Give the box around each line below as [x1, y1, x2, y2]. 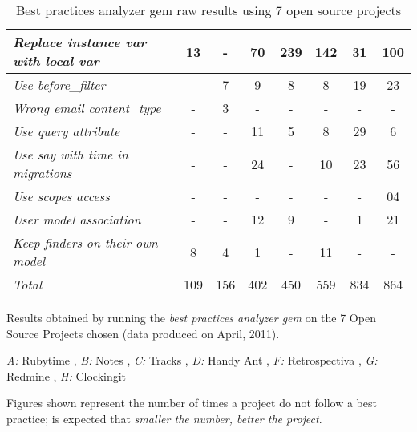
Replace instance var [13, 33, 147, 51]
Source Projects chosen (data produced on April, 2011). [6, 325, 280, 341]
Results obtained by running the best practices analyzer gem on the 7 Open [6, 309, 376, 325]
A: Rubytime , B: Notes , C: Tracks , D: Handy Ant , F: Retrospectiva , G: [6, 352, 378, 369]
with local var [13, 51, 99, 70]
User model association [13, 210, 141, 228]
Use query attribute [13, 122, 120, 140]
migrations [13, 164, 72, 182]
